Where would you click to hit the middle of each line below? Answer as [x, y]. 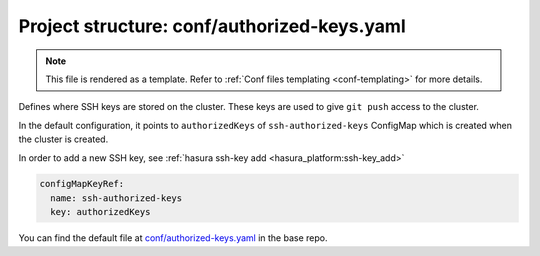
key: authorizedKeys [100, 212]
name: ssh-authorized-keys [116, 198]
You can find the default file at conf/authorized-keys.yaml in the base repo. [173, 238]
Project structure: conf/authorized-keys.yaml [212, 26]
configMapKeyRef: [82, 184]
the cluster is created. [63, 139]
